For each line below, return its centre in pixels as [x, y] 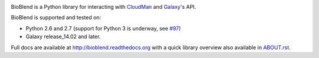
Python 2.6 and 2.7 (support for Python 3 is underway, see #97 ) [103, 28]
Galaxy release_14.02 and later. [63, 37]
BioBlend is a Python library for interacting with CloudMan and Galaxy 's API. [103, 7]
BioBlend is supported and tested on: [56, 18]
